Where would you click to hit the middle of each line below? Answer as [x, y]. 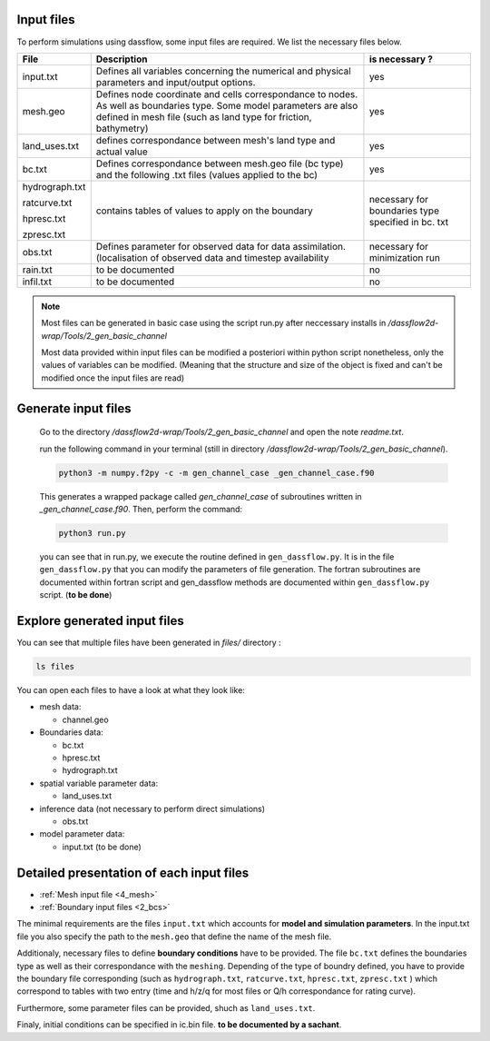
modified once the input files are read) [113, 378]
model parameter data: [82, 834]
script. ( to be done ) [76, 595]
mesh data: [60, 707]
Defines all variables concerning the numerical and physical [223, 71]
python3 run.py [92, 533]
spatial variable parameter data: [99, 783]
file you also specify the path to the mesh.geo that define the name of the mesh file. [174, 937]
